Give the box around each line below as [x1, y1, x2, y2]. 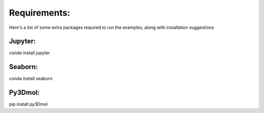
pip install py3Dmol [9, 101, 48, 107]
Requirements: [9, 7, 70, 18]
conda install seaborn [9, 76, 53, 82]
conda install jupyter [9, 50, 50, 56]
